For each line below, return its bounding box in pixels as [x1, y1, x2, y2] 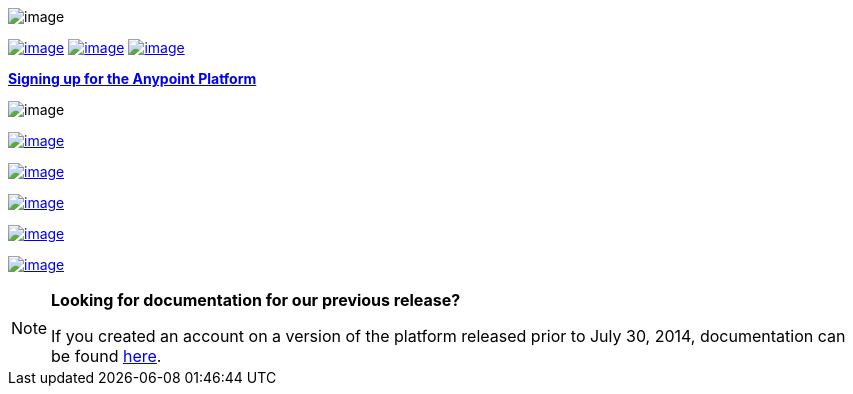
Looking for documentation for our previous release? [51, 290, 461, 310]
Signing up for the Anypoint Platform [8, 70, 257, 87]
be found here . [51, 346, 162, 366]
